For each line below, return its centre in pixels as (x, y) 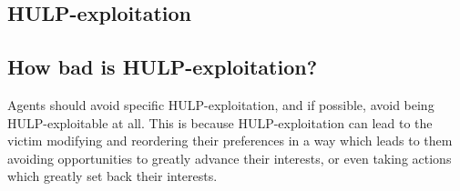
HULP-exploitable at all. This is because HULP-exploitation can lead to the (220, 122)
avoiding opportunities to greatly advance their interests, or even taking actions (230, 158)
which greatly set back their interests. (112, 176)
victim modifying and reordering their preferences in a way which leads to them (230, 141)
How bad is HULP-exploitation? (163, 67)
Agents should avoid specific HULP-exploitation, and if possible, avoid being (221, 104)
